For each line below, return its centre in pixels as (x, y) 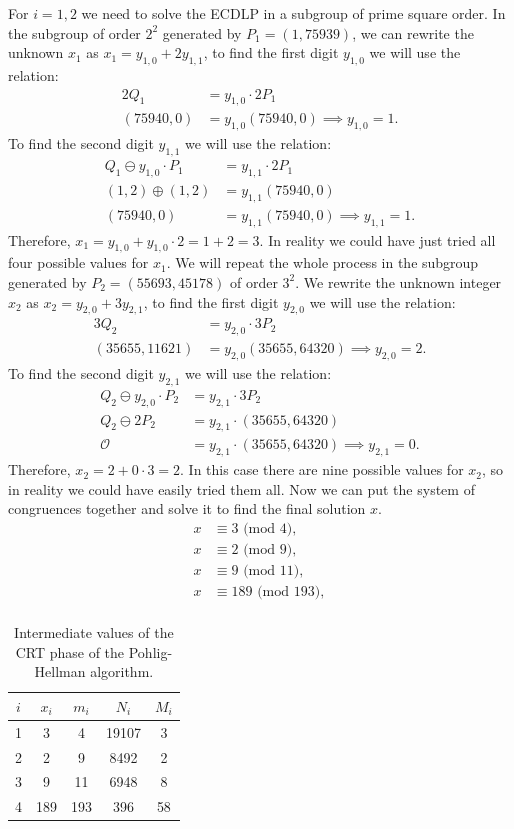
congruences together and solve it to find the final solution (187, 508)
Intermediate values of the (94, 632)
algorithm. (122, 671)
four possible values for (78, 262)
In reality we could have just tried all (382, 239)
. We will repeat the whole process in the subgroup (322, 262)
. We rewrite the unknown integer (398, 281)
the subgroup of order (74, 32)
